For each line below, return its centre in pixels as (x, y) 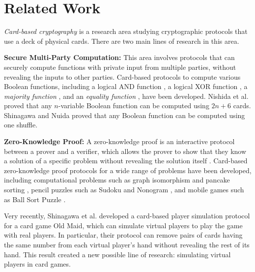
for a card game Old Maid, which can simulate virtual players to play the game (123, 225)
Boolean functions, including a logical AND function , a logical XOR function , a (126, 86)
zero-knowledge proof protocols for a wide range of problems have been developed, (128, 170)
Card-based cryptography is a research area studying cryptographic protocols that (126, 31)
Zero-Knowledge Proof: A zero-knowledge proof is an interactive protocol (119, 141)
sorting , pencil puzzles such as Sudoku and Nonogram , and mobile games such (124, 190)
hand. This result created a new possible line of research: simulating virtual (117, 254)
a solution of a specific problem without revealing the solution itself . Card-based (126, 161)
